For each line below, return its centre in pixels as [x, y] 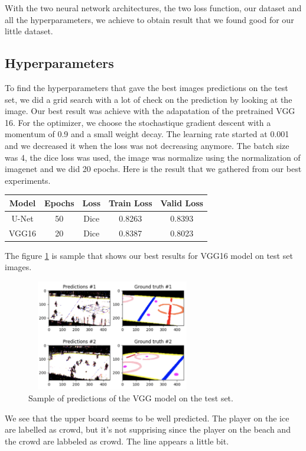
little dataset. [29, 31]
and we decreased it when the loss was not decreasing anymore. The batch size [147, 145]
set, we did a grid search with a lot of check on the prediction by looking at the [149, 99]
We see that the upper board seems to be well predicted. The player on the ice [147, 418]
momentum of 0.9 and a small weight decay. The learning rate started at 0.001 [147, 134]
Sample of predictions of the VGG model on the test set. [131, 398]
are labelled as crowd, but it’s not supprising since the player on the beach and [148, 429]
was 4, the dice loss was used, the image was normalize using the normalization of [153, 157]
